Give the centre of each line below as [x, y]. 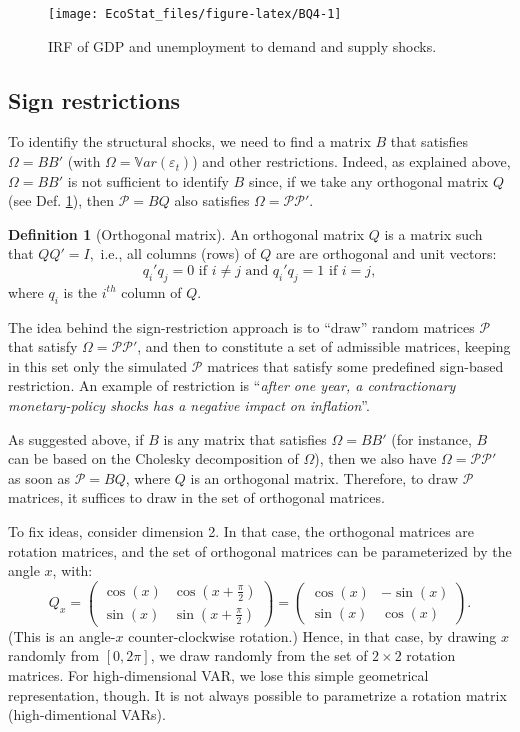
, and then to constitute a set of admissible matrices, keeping [324, 346]
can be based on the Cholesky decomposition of [153, 458]
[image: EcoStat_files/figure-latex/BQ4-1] [195, 14]
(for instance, [431, 438]
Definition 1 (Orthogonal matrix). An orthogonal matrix [186, 233]
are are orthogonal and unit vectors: [386, 253]
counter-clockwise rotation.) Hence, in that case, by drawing [312, 635]
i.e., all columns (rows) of [178, 253]
